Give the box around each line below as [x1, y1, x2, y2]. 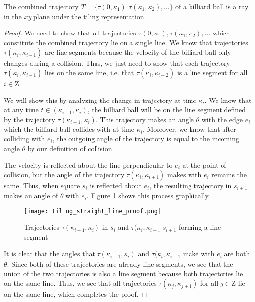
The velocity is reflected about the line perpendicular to [4, 160, 173, 170]
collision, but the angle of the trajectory [4, 169, 125, 179]
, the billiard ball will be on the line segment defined [87, 104, 246, 115]
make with [183, 248, 215, 259]
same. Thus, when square [4, 180, 80, 190]
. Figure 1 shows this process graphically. [86, 190, 210, 201]
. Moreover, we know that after [142, 124, 236, 134]
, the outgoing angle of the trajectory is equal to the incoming [52, 133, 239, 143]
